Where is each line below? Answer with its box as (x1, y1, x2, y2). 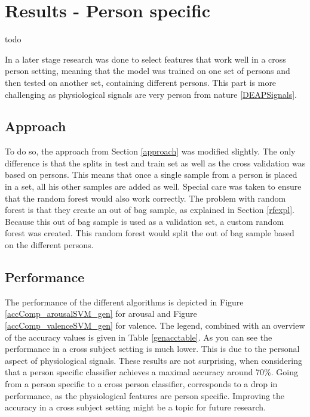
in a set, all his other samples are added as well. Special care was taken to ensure (5, 180, 302, 193)
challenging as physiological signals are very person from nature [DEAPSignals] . (5, 88, 297, 100)
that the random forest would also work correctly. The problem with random (5, 191, 286, 204)
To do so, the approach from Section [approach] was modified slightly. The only (5, 145, 296, 157)
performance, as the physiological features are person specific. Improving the (5, 389, 285, 401)
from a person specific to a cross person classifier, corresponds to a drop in (5, 378, 278, 390)
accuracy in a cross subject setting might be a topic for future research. (5, 401, 266, 413)
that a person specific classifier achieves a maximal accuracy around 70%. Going (5, 366, 298, 378)
